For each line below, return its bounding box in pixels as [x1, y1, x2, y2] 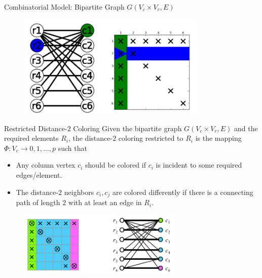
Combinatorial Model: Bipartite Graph [4, 2, 125, 12]
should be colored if [85, 160, 146, 170]
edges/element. [16, 170, 62, 180]
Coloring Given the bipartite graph [73, 123, 182, 133]
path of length [16, 197, 60, 208]
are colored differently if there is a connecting [112, 186, 253, 197]
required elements [4, 133, 59, 143]
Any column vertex [16, 160, 76, 170]
